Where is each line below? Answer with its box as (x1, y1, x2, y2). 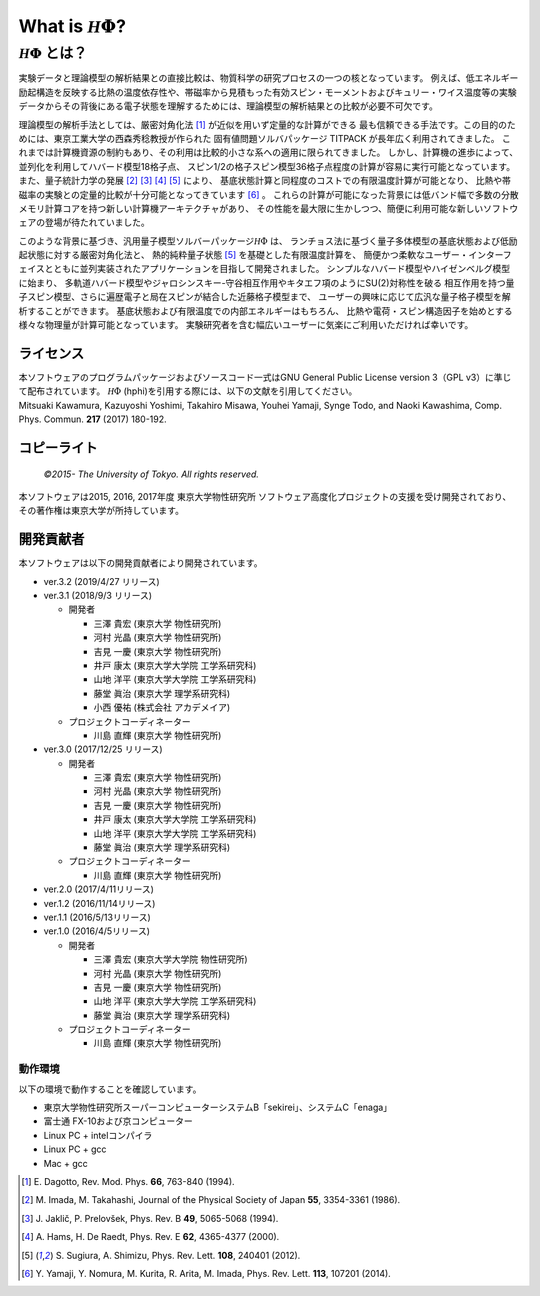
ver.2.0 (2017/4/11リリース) (43, 883, 155, 895)
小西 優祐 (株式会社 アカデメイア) (93, 701, 231, 714)
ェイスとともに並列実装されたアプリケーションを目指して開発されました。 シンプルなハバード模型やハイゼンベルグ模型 (18, 263, 511, 275)
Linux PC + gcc (43, 1143, 107, 1155)
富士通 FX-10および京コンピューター (43, 1115, 194, 1127)
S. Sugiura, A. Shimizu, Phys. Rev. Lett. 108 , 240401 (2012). (55, 1249, 301, 1261)
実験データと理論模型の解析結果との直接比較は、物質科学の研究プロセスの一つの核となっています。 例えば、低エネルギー (18, 72, 519, 84)
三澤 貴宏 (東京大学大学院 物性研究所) (93, 953, 249, 965)
